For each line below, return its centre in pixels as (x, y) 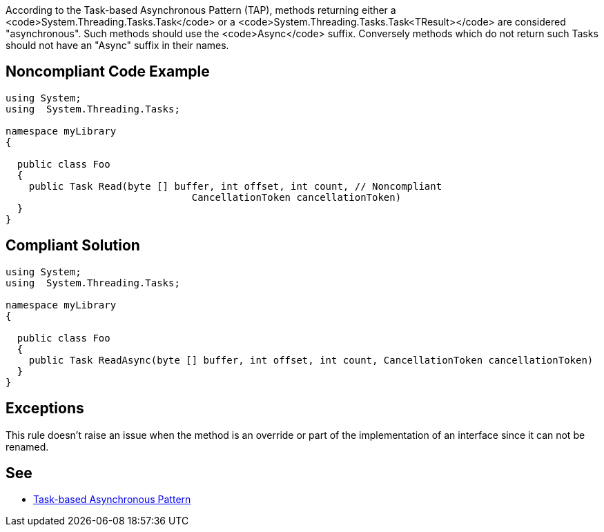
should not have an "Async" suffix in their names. (117, 45)
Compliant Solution (73, 246)
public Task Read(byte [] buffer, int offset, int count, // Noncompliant (235, 186)
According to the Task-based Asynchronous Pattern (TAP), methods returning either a (201, 10)
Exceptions (45, 408)
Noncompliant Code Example (108, 72)
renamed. (27, 446)
